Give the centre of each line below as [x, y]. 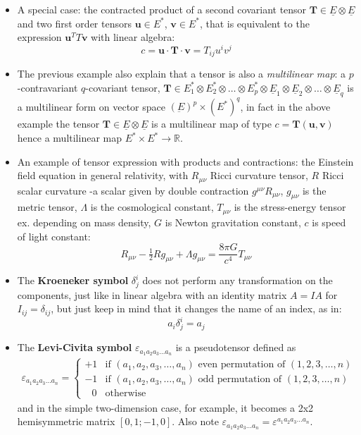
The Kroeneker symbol [73, 280]
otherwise [126, 394]
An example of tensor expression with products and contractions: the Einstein [185, 161]
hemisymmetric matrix [66, 421]
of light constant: [54, 236]
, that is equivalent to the [254, 23]
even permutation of [242, 365]
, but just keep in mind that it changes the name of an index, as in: [196, 308]
